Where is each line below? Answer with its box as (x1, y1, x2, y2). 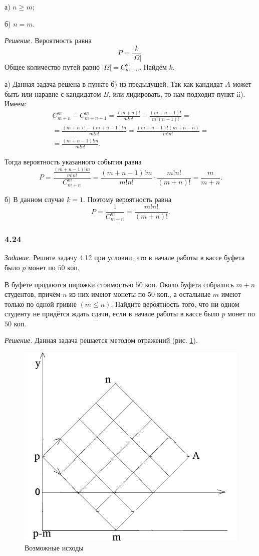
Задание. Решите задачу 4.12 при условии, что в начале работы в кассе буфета (5, 252, 245, 263)
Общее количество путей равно (5, 61, 100, 72)
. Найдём (139, 61, 167, 72)
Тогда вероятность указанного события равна (5, 156, 142, 167)
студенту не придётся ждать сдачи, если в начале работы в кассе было (5, 308, 219, 319)
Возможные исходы (25, 542, 84, 552)
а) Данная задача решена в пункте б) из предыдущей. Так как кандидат (5, 79, 223, 89)
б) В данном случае (5, 194, 65, 204)
